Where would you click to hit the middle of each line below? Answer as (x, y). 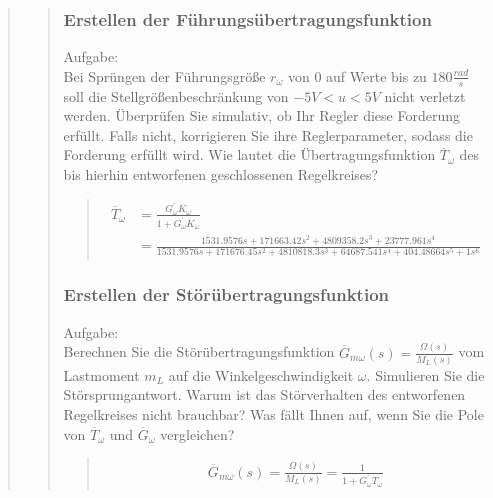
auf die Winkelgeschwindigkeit (261, 374)
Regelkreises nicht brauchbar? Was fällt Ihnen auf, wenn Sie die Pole (273, 414)
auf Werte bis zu (376, 75)
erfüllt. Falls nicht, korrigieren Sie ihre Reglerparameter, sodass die (268, 134)
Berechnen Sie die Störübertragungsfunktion (199, 351)
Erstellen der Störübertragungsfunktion (226, 294)
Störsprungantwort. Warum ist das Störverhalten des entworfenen (264, 394)
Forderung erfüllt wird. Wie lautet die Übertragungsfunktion (249, 154)
